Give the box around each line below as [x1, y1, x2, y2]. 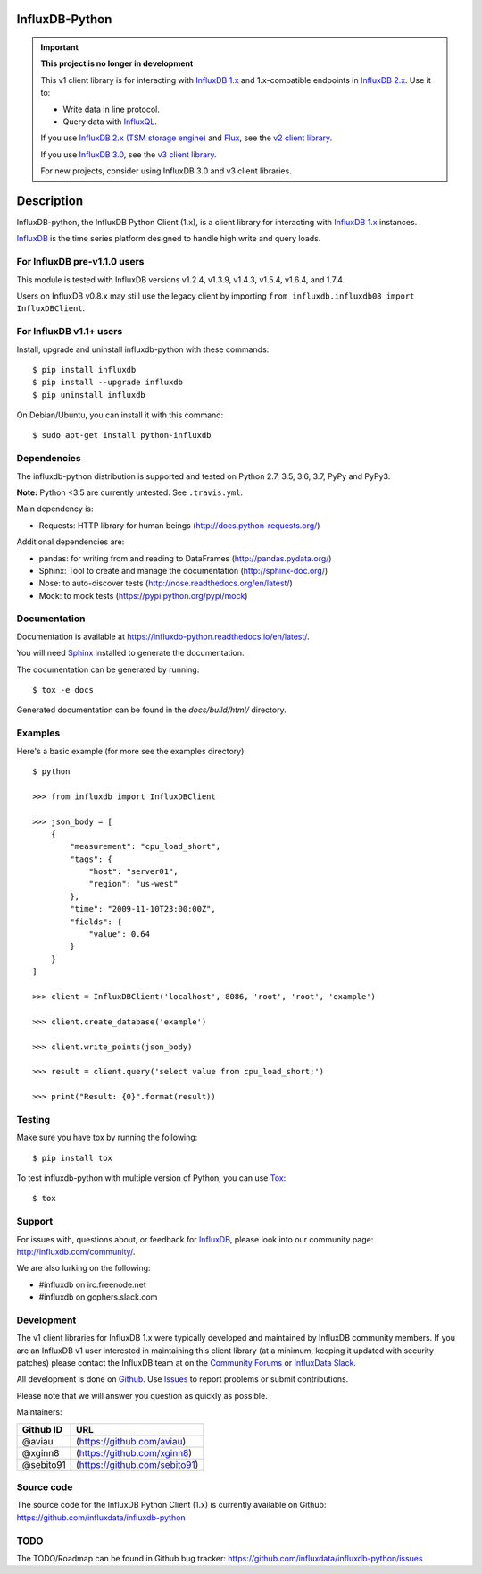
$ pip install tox [32, 1153, 113, 1163]
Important [40, 42, 79, 53]
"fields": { [70, 916, 122, 927]
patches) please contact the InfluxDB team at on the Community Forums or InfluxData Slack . [16, 1358, 357, 1368]
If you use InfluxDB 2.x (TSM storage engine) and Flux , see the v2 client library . [40, 132, 333, 143]
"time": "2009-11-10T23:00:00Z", [70, 904, 216, 914]
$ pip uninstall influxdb [32, 390, 146, 400]
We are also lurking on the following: [16, 1263, 151, 1274]
